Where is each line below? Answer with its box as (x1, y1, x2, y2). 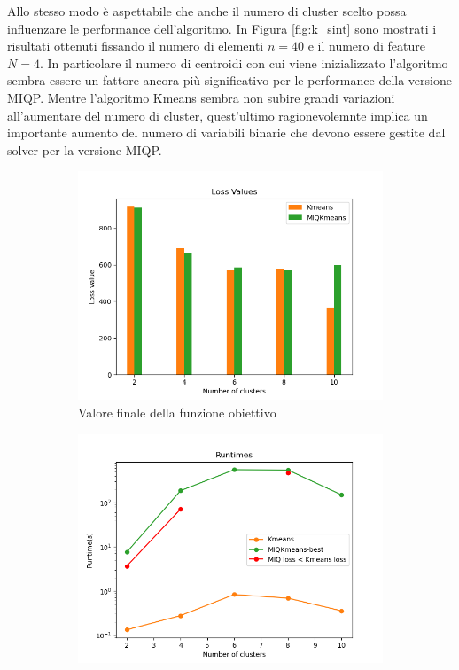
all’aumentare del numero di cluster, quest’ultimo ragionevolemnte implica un (7, 105, 428, 124)
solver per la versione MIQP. (7, 140, 162, 159)
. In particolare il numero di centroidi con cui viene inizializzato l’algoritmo (39, 53, 448, 72)
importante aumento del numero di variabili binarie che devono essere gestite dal (7, 123, 446, 142)
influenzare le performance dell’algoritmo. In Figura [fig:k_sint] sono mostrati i (7, 19, 437, 37)
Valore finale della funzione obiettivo (78, 402, 276, 421)
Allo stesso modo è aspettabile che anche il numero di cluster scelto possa (7, 2, 407, 19)
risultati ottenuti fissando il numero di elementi (7, 36, 264, 55)
